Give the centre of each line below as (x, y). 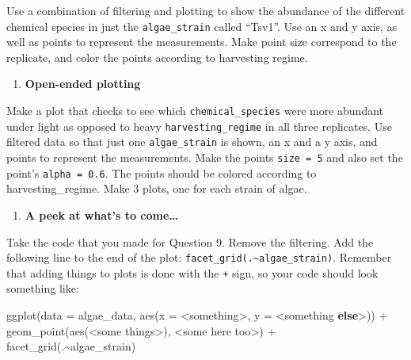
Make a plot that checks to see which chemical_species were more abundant (195, 111)
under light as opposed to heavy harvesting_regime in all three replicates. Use (199, 126)
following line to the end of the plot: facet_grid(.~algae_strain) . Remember (199, 257)
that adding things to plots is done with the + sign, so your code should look (192, 272)
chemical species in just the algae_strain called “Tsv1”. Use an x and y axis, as (202, 26)
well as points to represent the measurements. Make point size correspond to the (202, 42)
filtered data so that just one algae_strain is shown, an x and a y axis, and (192, 142)
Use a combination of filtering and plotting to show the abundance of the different (206, 10)
